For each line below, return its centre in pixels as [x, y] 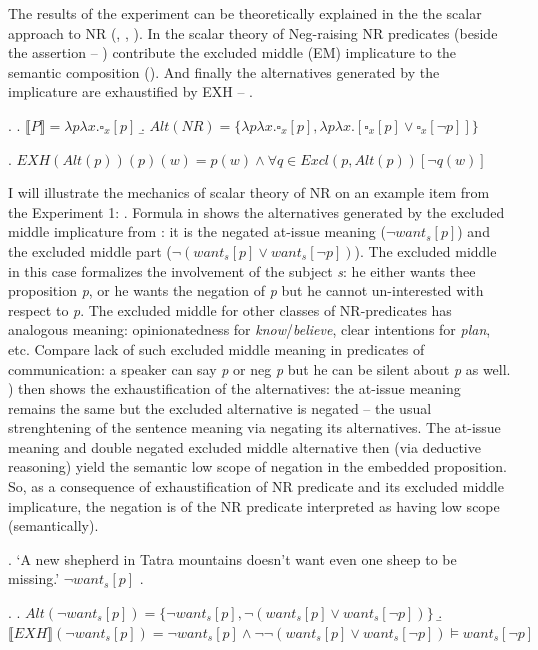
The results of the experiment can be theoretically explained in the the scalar [245, 13]
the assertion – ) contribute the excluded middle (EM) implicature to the [232, 52]
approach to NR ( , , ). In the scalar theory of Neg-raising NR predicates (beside [253, 32]
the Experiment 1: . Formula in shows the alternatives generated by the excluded [256, 211]
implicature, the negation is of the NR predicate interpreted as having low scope [254, 505]
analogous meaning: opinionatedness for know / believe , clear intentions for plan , [249, 329]
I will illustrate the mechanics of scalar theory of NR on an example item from [249, 192]
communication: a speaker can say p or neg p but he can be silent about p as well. [259, 368]
